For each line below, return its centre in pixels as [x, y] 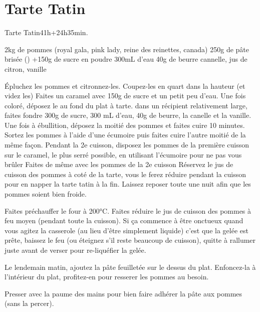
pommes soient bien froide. [46, 194]
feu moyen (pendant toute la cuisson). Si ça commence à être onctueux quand [124, 220]
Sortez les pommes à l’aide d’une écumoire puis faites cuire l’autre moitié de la [125, 135]
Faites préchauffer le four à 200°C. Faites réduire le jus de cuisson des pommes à [128, 210]
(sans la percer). [29, 303]
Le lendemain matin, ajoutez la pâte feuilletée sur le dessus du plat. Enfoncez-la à [130, 267]
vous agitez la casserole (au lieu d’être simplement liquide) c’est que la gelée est [126, 230]
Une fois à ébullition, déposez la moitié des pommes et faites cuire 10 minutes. [125, 125]
